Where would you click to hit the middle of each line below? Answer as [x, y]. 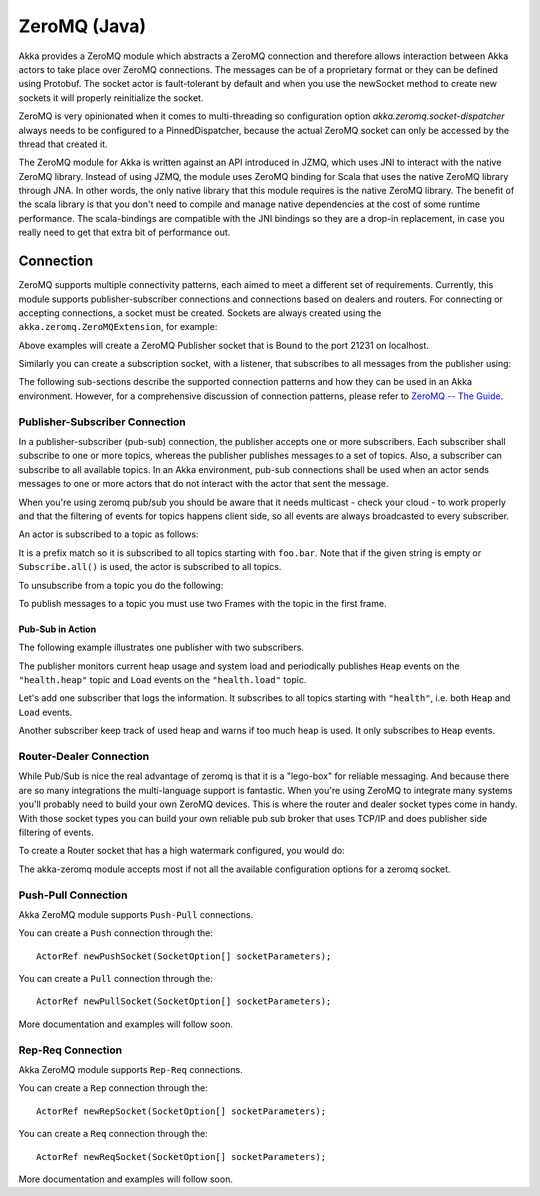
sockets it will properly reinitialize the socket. [111, 97]
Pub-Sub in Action [57, 629]
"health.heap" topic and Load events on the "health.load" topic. [162, 680]
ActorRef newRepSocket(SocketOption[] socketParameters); [181, 1111]
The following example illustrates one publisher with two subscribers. [161, 647]
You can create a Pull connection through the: [116, 979]
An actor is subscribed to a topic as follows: [108, 534]
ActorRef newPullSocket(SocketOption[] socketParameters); [184, 1001]
